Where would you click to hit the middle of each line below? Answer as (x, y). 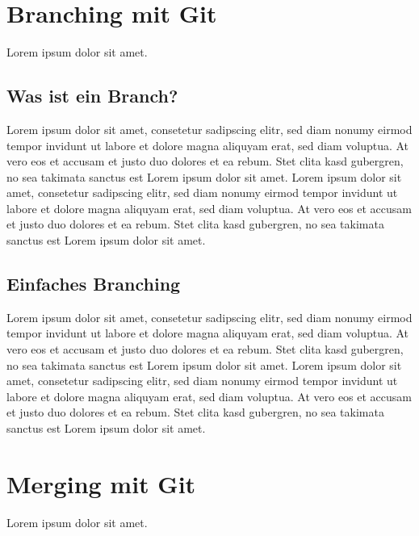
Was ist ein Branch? (92, 96)
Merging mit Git (101, 483)
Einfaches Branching (94, 284)
